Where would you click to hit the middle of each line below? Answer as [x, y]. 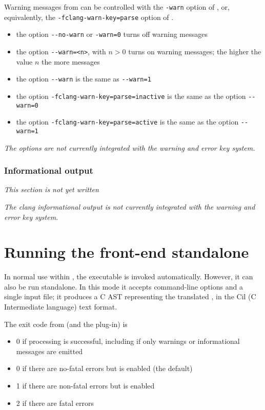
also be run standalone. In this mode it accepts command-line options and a [124, 286]
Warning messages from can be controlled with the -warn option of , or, [117, 7]
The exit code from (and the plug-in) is [66, 324]
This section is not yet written [52, 189]
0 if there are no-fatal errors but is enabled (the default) [104, 368]
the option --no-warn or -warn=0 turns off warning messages [112, 34]
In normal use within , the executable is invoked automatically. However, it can [129, 276]
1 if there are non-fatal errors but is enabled [85, 385]
